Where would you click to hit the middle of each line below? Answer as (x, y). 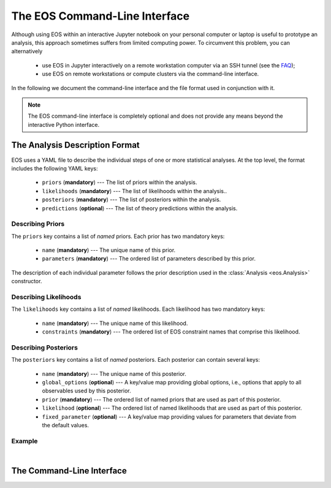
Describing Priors (38, 224)
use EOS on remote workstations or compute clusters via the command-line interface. (150, 74)
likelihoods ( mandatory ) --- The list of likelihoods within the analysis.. (135, 191)
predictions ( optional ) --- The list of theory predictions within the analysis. (140, 208)
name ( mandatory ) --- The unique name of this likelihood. (115, 323)
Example (25, 441)
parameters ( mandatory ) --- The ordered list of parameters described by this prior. (149, 259)
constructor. (27, 281)
